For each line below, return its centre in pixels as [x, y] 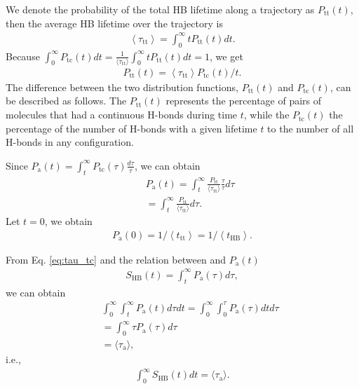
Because [23, 56]
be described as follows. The [66, 101]
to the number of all [311, 128]
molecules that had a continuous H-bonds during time [122, 115]
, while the [266, 115]
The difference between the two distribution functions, [122, 87]
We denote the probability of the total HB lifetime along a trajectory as [160, 9]
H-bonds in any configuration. [70, 142]
